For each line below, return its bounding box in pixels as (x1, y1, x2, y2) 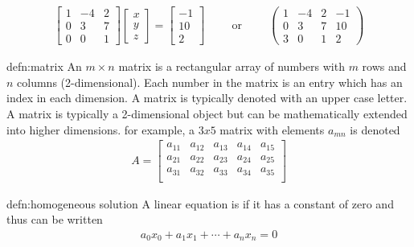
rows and (362, 58, 407, 75)
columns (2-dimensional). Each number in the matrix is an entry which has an (17, 73, 403, 90)
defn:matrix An (6, 58, 82, 75)
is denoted (350, 121, 400, 138)
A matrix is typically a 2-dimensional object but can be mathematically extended (6, 105, 408, 121)
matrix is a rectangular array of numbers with (118, 58, 345, 75)
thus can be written (6, 211, 103, 228)
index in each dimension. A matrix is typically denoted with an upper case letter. (6, 89, 408, 106)
